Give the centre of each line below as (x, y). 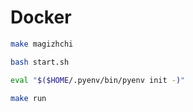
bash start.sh (40, 62)
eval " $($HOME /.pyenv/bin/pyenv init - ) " (98, 80)
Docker (41, 17)
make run (28, 98)
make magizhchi (42, 44)
